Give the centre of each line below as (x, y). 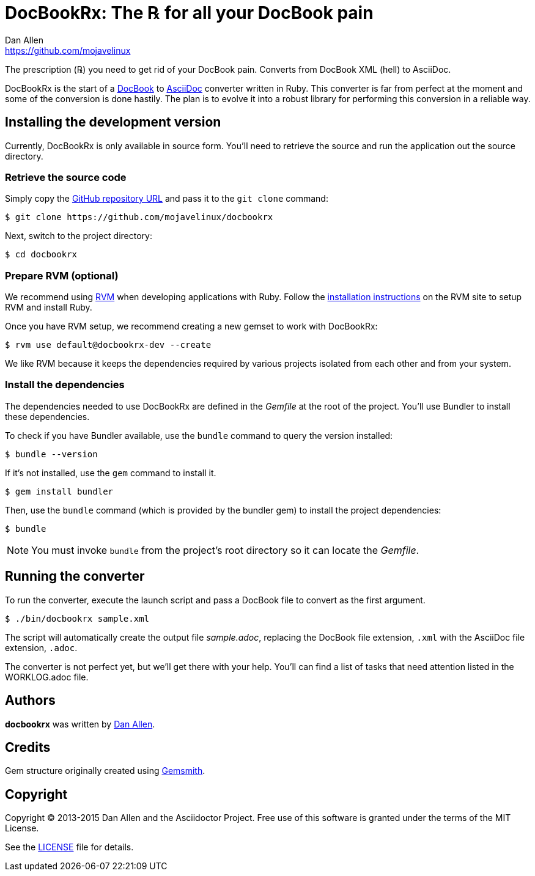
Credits (28, 747)
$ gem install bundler (59, 491)
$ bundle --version (51, 454)
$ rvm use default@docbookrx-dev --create (108, 345)
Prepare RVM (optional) (62, 275)
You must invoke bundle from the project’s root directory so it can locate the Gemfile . (225, 550)
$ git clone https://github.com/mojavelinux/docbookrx (139, 217)
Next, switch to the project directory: (79, 236)
